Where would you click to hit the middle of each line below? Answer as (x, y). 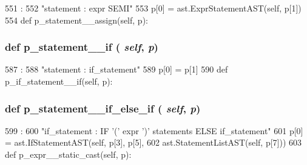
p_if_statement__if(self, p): (59, 81)
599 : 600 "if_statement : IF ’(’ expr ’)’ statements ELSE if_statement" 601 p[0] (154, 130)
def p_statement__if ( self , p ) (82, 47)
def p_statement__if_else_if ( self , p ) (103, 108)
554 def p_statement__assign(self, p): (76, 20)
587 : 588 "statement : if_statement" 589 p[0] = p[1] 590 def (116, 69)
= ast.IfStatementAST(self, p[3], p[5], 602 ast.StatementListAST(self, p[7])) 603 (153, 142)
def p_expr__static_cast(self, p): (68, 154)
